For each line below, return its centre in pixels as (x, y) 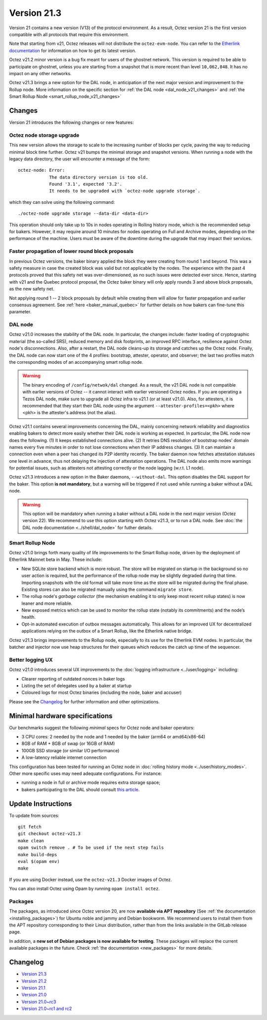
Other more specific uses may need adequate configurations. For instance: (86, 773)
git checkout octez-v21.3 (49, 834)
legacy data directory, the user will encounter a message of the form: (80, 159)
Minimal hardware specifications (61, 716)
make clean (31, 841)
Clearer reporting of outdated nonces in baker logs (73, 679)
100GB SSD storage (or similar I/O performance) (70, 750)
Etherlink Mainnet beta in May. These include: (56, 560)
